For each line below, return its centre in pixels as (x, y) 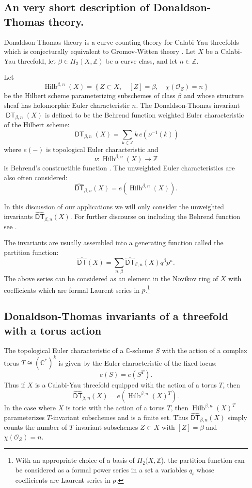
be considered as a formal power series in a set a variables (101, 470)
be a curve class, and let (142, 60)
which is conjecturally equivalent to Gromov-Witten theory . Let (100, 51)
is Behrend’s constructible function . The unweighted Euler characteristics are (119, 168)
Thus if (15, 385)
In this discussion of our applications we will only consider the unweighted (114, 207)
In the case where (30, 408)
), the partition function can (203, 460)
